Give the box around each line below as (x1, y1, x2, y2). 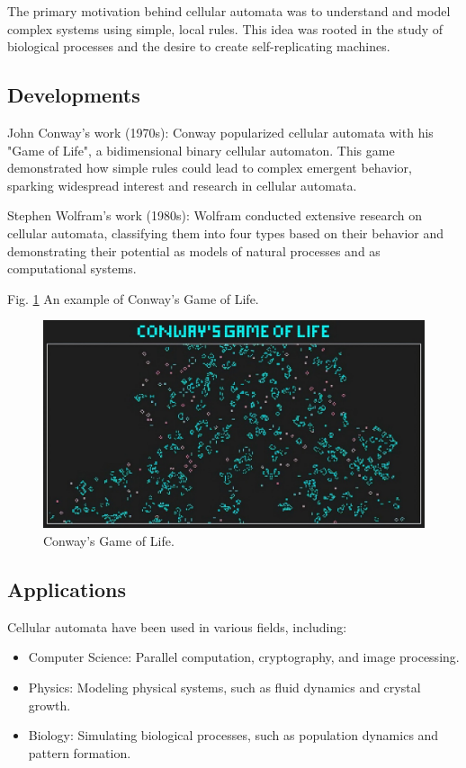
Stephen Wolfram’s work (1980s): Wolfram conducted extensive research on (7, 206, 422, 225)
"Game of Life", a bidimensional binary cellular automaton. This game (7, 140, 395, 159)
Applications (7, 575, 127, 603)
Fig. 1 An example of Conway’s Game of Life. (7, 289, 259, 308)
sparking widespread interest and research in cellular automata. (7, 175, 357, 194)
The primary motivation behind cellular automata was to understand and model (7, 2, 451, 20)
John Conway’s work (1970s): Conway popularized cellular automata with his (7, 122, 434, 141)
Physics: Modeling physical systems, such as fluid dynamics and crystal (28, 677, 421, 696)
